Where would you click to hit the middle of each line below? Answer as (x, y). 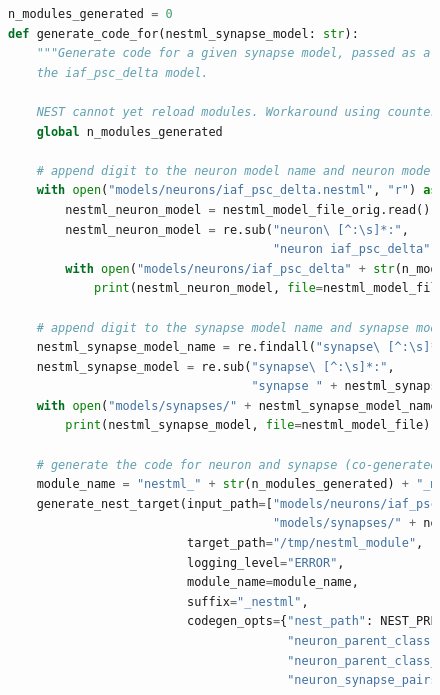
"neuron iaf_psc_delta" (351, 249)
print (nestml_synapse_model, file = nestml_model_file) (248, 425)
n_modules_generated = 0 (90, 14)
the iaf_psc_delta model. (122, 72)
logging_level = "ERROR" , (265, 562)
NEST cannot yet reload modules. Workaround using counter (237, 111)
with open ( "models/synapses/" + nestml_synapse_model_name (237, 405)
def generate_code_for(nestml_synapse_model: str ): (183, 33)
